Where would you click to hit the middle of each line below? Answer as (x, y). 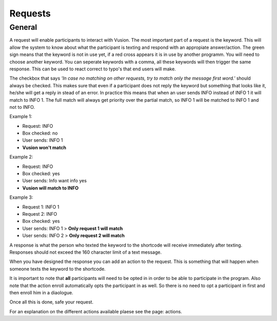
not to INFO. (22, 107)
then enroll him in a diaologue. (42, 292)
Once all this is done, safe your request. (52, 302)
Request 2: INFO (40, 214)
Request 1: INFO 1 (41, 207)
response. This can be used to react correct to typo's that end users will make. (93, 69)
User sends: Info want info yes (55, 181)
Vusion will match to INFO (51, 188)
